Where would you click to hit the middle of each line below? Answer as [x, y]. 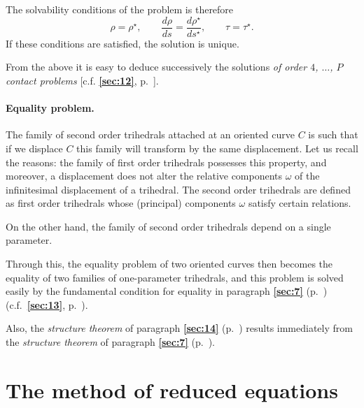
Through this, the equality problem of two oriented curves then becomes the [169, 264]
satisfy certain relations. [300, 203]
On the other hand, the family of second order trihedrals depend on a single [168, 226]
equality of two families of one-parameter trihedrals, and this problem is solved [175, 277]
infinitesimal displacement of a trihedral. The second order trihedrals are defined [178, 189]
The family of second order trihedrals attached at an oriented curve [150, 134]
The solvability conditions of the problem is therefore [120, 9]
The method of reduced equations [172, 389]
